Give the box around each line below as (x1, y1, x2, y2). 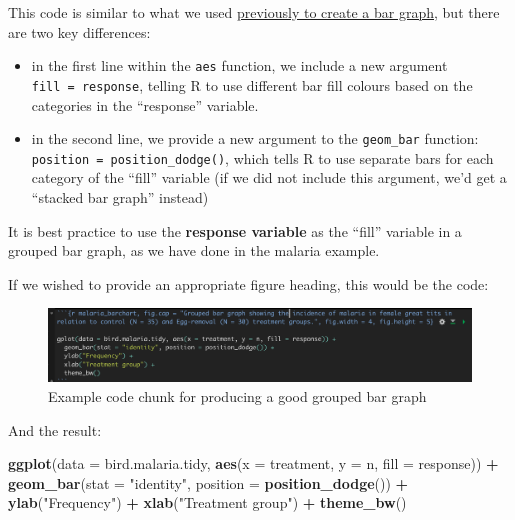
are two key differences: (8, 21, 151, 42)
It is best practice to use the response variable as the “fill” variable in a (8, 220, 462, 241)
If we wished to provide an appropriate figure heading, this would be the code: (8, 273, 489, 294)
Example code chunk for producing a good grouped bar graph (48, 386, 427, 407)
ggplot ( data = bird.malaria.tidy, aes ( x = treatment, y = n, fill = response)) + (8, 453, 499, 474)
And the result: (8, 419, 102, 440)
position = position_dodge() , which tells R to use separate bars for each (31, 147, 494, 168)
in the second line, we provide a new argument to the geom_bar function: (31, 128, 479, 149)
